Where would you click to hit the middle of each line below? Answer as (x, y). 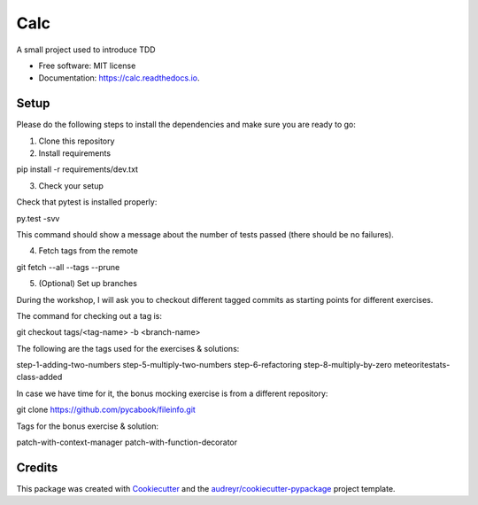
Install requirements (74, 153)
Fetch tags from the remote (89, 251)
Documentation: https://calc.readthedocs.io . (119, 78)
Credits (37, 467)
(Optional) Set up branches (88, 284)
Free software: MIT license (87, 66)
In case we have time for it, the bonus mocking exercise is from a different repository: (172, 393)
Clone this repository (77, 141)
